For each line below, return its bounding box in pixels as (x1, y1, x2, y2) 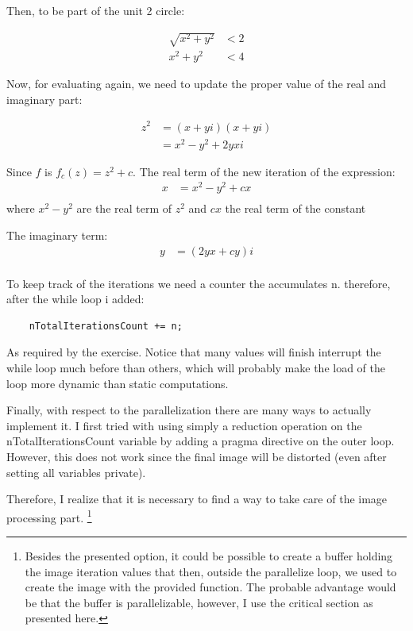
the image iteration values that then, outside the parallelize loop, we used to (25, 563, 397, 579)
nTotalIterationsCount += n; (29, 320, 183, 332)
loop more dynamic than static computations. (6, 375, 229, 391)
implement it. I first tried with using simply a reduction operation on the (6, 417, 362, 433)
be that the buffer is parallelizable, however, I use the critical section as (25, 594, 373, 610)
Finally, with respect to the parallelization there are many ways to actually (6, 402, 372, 418)
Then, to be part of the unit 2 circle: (6, 2, 185, 18)
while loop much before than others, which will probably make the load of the (6, 360, 385, 376)
